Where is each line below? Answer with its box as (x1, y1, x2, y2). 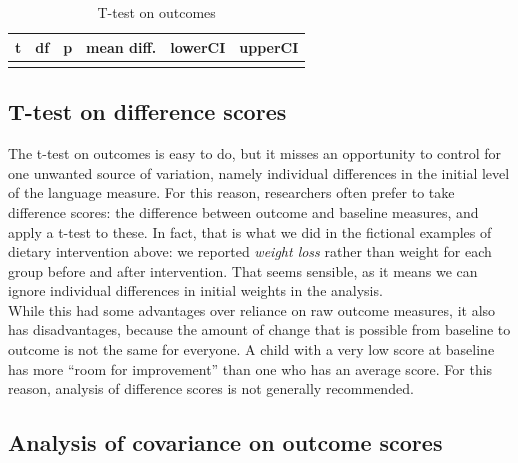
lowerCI (170, 36, 226, 57)
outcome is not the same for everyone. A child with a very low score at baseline (8, 339, 495, 360)
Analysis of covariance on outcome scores (8, 427, 443, 458)
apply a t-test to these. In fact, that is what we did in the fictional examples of (8, 221, 492, 242)
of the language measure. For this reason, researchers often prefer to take (8, 182, 455, 203)
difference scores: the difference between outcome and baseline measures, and (8, 201, 479, 222)
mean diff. (86, 36, 157, 57)
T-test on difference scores (8, 96, 287, 127)
